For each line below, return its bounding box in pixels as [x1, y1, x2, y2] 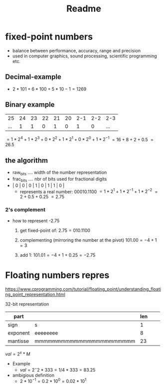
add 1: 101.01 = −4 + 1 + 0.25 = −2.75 [19, 252, 96, 258]
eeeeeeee [34, 329, 58, 336]
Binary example [5, 100, 55, 109]
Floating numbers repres [5, 269, 110, 281]
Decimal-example [5, 73, 61, 81]
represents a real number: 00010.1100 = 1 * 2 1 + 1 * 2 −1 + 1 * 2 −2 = [19, 188, 158, 195]
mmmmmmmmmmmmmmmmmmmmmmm [34, 338, 136, 345]
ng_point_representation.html [5, 291, 66, 297]
